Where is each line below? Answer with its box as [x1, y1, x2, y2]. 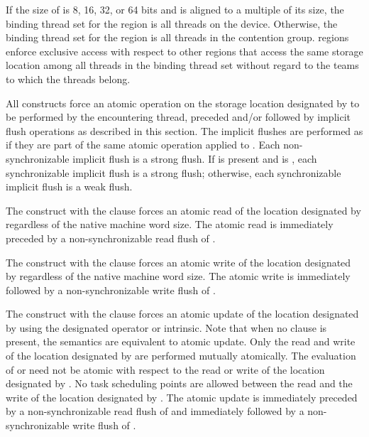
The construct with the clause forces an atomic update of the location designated [6, 306, 359, 321]
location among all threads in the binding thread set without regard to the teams [6, 58, 359, 72]
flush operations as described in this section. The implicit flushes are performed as [6, 123, 363, 138]
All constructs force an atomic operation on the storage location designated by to [6, 95, 360, 110]
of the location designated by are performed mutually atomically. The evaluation [6, 348, 356, 363]
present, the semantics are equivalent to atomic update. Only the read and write [6, 334, 356, 349]
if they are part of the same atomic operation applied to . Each [6, 137, 280, 152]
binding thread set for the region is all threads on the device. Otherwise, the [6, 16, 338, 31]
